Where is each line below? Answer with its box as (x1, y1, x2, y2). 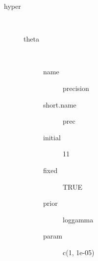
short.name (43, 99, 76, 109)
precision (63, 83, 89, 93)
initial (43, 132, 61, 142)
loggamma (63, 214, 94, 224)
